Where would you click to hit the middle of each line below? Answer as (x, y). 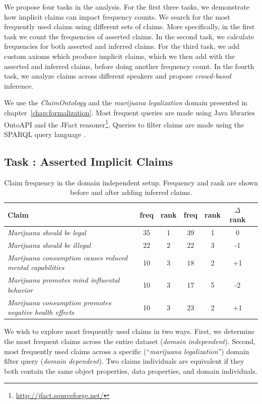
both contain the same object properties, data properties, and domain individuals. (131, 371)
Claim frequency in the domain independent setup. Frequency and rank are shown (131, 182)
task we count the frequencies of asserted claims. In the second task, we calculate (129, 36)
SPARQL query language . (45, 134)
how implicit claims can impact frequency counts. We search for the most (117, 16)
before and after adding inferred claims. (131, 192)
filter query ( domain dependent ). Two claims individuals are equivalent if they (124, 361)
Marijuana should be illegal (49, 245)
